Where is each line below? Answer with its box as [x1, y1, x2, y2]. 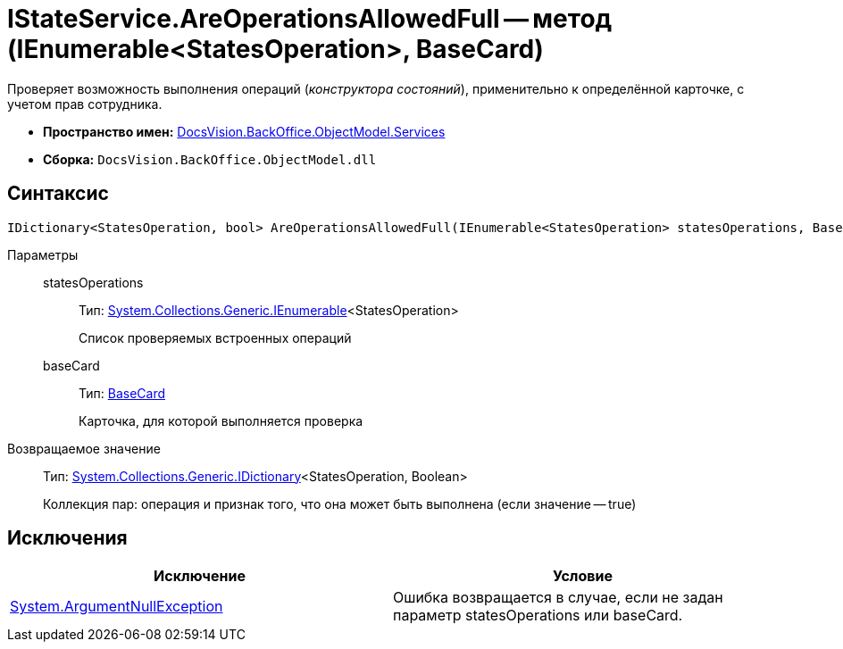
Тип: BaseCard [79, 385, 166, 401]
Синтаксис [7, 182, 109, 205]
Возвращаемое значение [7, 440, 161, 456]
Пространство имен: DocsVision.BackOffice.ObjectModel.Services [43, 123, 446, 139]
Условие [553, 567, 613, 586]
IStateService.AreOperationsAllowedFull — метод [7, 4, 613, 34]
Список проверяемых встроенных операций [79, 329, 352, 345]
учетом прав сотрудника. [7, 96, 163, 112]
